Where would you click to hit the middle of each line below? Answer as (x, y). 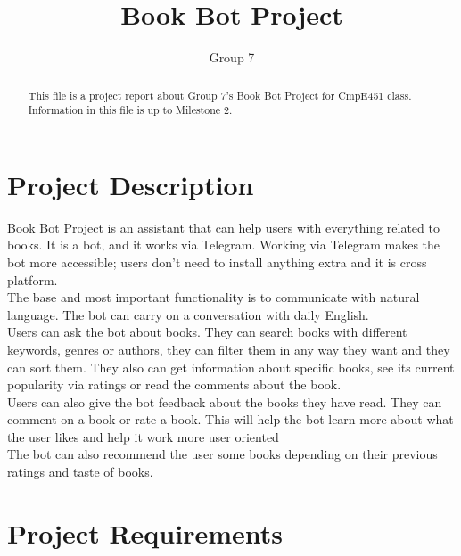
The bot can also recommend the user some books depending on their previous (222, 454)
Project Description (131, 184)
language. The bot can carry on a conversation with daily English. (188, 314)
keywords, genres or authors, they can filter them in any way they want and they (229, 349)
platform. (33, 279)
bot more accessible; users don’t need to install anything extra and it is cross (217, 262)
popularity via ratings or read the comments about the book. (174, 384)
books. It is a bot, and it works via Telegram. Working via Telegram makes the (224, 245)
